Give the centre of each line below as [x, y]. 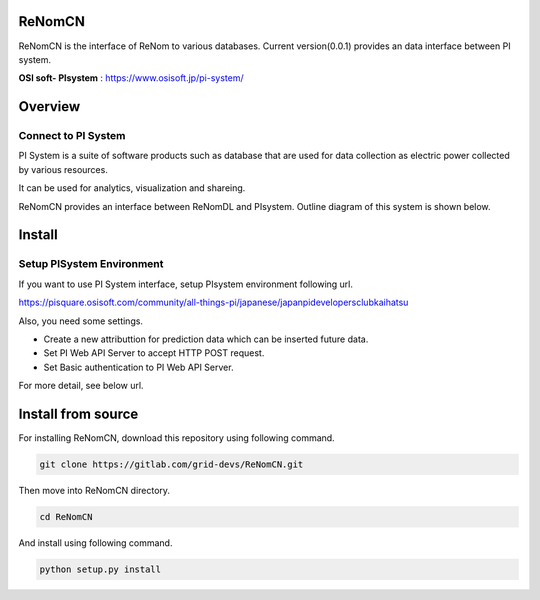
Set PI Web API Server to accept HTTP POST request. [154, 353]
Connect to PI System [72, 136]
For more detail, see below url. [81, 386]
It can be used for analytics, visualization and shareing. [132, 188]
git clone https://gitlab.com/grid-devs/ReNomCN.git [171, 464]
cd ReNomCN [66, 516]
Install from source [78, 413]
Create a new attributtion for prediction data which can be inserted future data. [206, 339]
